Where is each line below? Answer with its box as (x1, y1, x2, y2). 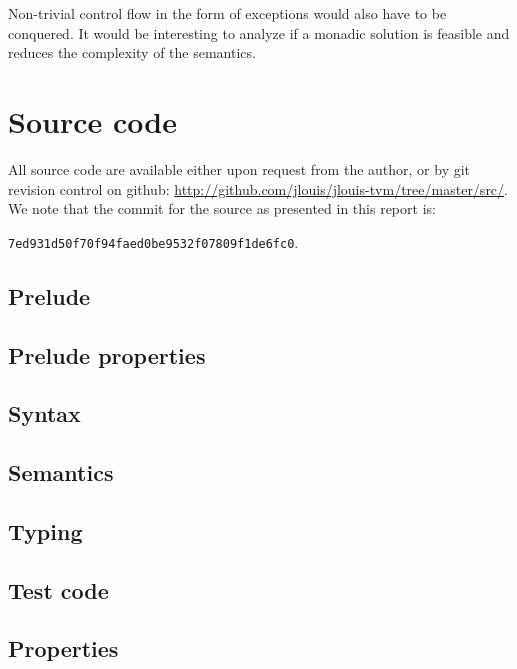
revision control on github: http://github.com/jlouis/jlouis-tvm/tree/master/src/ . (8, 178, 508, 199)
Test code (8, 574, 109, 605)
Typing (8, 515, 83, 546)
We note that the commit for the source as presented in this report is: (8, 198, 436, 219)
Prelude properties (8, 339, 206, 370)
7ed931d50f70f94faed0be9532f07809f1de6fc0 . (8, 231, 299, 252)
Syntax (8, 398, 81, 429)
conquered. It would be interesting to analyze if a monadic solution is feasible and (8, 22, 510, 43)
